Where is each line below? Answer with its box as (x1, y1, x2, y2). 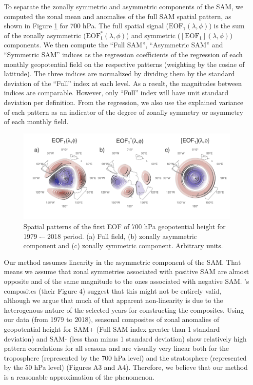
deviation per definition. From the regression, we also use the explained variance (4, 97, 244, 107)
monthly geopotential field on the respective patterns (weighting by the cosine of (4, 59, 245, 69)
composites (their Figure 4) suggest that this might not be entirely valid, (4, 285, 221, 296)
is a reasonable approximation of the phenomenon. (4, 371, 155, 382)
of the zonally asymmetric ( (4, 30, 86, 40)
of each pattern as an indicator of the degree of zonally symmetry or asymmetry (4, 107, 243, 117)
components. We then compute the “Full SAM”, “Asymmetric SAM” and (4, 40, 223, 50)
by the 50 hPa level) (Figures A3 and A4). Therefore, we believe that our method (4, 362, 248, 372)
